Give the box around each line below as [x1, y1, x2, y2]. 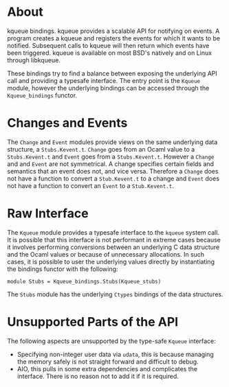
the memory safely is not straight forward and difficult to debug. [17, 357, 199, 366]
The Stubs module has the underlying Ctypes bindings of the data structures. [7, 290, 223, 298]
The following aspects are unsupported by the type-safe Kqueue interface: [7, 337, 217, 345]
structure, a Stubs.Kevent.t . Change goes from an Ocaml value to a [7, 145, 195, 153]
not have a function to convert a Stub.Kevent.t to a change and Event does [7, 174, 220, 183]
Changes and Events [7, 115, 128, 131]
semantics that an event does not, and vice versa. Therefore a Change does [7, 167, 219, 175]
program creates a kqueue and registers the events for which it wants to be [7, 34, 221, 42]
